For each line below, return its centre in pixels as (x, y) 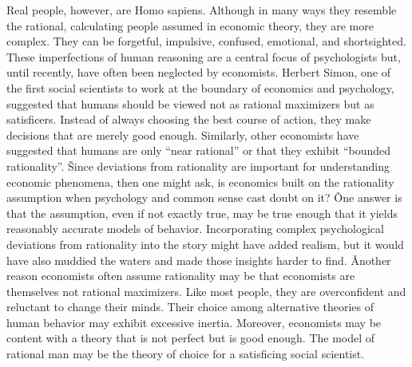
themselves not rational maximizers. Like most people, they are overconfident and (206, 291)
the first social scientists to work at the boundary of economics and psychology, (200, 87)
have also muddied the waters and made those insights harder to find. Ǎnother (199, 260)
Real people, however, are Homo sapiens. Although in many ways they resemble (202, 10)
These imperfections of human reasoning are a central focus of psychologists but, (204, 56)
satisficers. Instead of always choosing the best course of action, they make (189, 119)
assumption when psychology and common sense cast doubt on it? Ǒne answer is (204, 197)
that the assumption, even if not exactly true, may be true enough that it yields (202, 213)
